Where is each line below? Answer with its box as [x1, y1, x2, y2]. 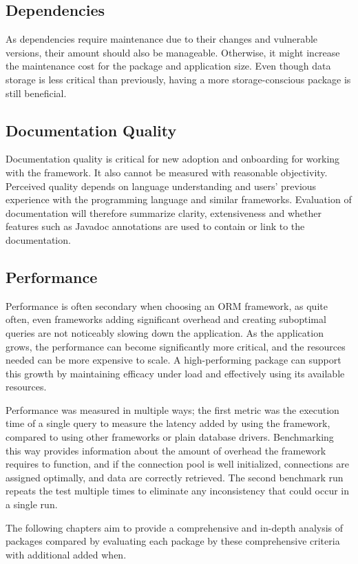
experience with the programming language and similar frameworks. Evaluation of [6, 192, 352, 207]
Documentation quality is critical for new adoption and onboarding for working [6, 152, 340, 166]
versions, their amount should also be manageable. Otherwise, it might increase [6, 45, 340, 59]
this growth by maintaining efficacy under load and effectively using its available [6, 366, 345, 380]
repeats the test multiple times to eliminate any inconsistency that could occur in [6, 483, 349, 498]
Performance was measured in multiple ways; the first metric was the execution [6, 402, 339, 417]
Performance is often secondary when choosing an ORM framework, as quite [6, 298, 328, 313]
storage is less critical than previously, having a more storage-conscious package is [6, 72, 351, 86]
